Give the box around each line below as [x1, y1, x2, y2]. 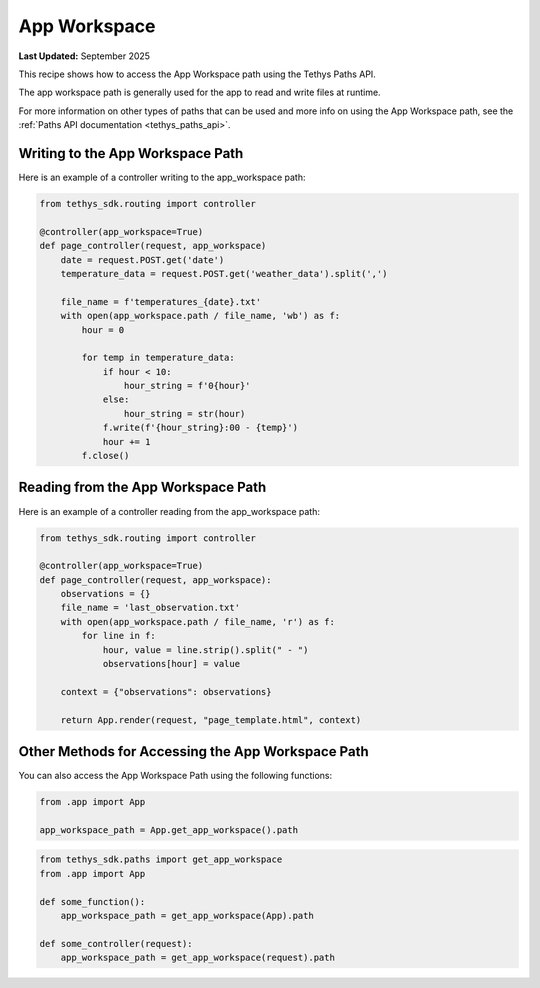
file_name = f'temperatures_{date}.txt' [60, 296, 262, 307]
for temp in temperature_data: [81, 352, 235, 364]
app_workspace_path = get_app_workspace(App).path [60, 910, 314, 921]
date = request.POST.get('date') [60, 254, 225, 265]
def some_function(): [39, 896, 146, 907]
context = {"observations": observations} [60, 686, 272, 697]
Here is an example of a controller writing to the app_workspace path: [18, 171, 306, 184]
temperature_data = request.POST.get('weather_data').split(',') [60, 268, 388, 279]
